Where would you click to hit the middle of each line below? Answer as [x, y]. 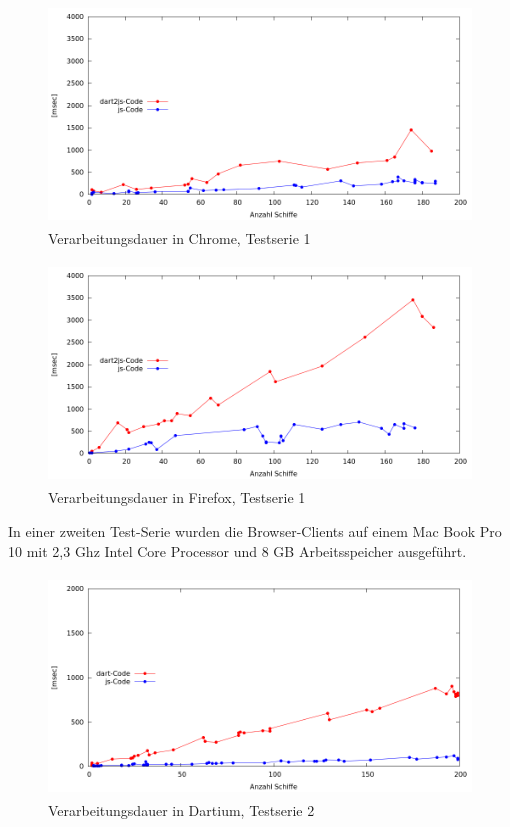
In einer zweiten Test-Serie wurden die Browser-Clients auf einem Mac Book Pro [255, 530]
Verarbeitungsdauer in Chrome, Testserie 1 [179, 238]
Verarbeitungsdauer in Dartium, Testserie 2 [181, 809]
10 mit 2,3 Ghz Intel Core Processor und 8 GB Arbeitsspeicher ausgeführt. [237, 550]
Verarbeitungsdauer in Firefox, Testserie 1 [177, 497]
